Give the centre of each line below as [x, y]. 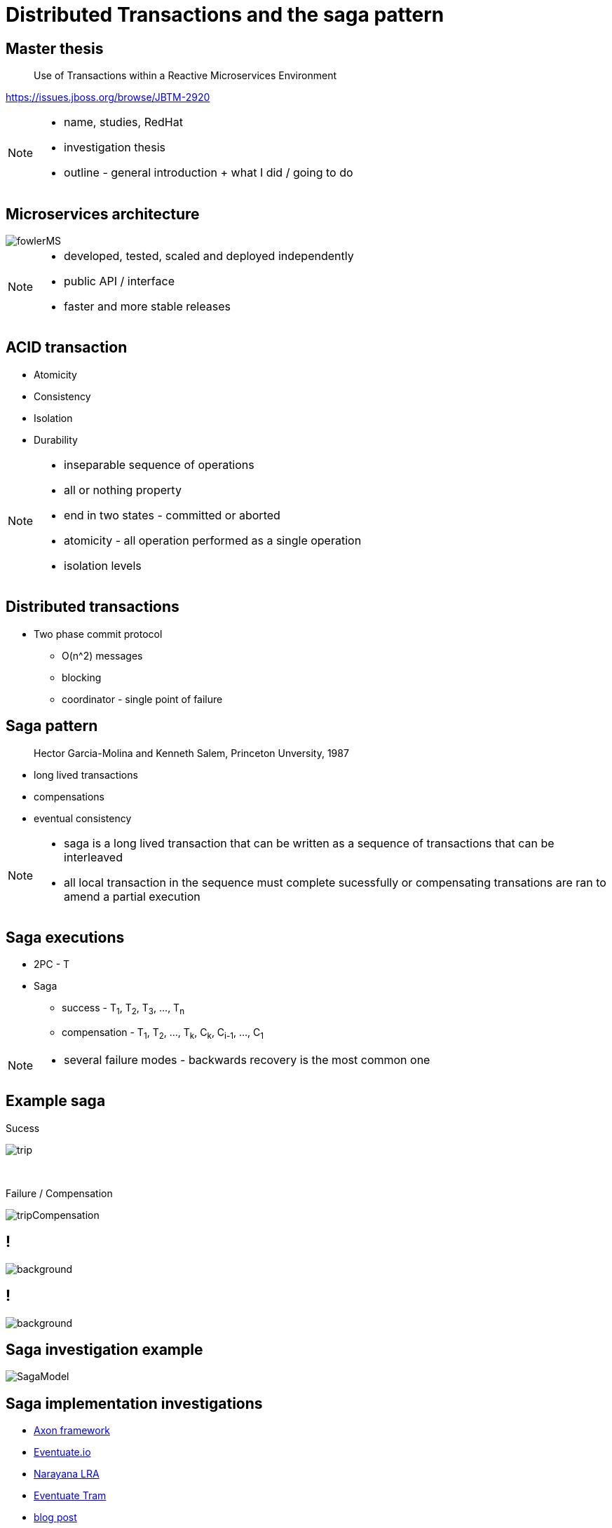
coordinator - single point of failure [142, 699]
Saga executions [65, 937]
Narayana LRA [67, 1474]
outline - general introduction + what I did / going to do [209, 173]
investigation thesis [115, 148]
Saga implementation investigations [134, 1403]
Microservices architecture [103, 214]
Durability [56, 439]
